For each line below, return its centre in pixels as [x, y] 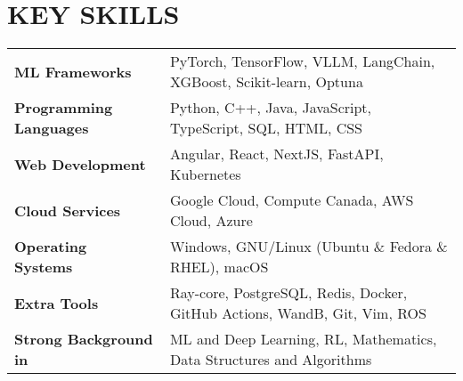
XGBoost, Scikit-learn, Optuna [266, 82]
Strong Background [84, 339]
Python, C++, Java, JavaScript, [271, 108]
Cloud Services [68, 210]
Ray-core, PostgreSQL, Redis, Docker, [288, 293]
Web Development [80, 164]
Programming [64, 108]
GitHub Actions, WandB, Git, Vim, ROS [298, 313]
